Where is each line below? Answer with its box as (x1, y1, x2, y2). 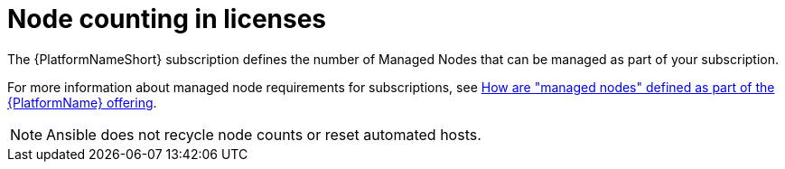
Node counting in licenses (7, 4, 327, 34)
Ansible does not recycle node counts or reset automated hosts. (46, 125, 481, 144)
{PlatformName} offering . (7, 94, 157, 110)
